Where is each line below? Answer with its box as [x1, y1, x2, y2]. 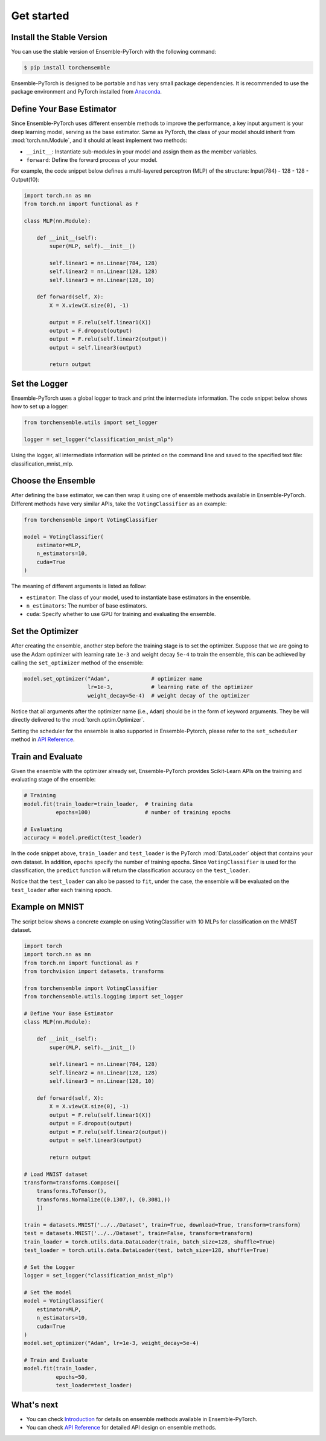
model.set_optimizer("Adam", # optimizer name [24, 675, 202, 682]
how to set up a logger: [11, 403, 69, 410]
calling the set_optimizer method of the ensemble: [11, 659, 144, 666]
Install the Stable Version [11, 32, 108, 42]
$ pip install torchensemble [24, 64, 110, 71]
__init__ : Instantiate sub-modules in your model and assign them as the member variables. [26, 148, 258, 155]
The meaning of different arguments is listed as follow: [11, 583, 147, 590]
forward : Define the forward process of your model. [26, 156, 158, 163]
